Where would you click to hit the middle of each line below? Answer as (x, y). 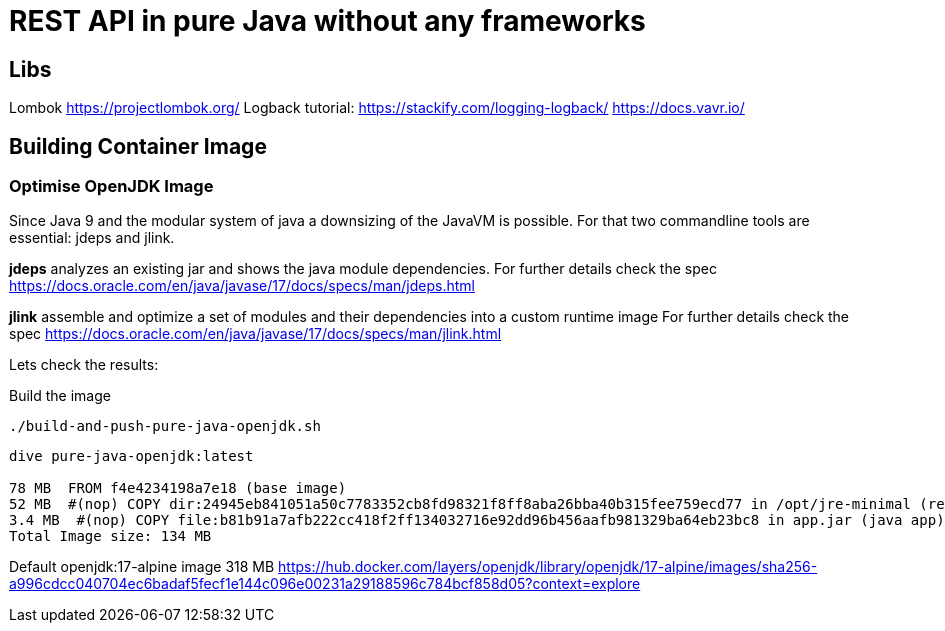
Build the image (60, 396)
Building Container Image (138, 146)
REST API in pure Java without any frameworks (327, 21)
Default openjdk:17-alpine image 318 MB (142, 567)
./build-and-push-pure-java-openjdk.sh (165, 426)
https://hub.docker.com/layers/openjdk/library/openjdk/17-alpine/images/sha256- (548, 567)
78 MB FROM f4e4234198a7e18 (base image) (178, 488)
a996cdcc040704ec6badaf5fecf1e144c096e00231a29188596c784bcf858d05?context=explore (325, 584)
